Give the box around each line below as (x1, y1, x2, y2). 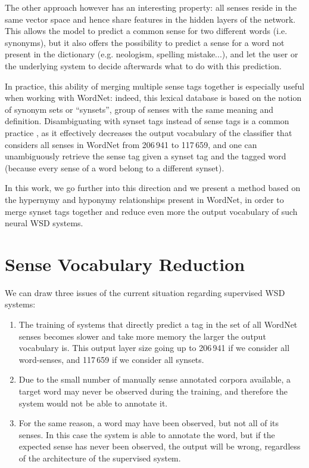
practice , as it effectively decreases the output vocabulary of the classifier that (5, 126, 292, 138)
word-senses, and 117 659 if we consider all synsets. (18, 353, 204, 365)
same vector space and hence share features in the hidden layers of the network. (5, 13, 296, 25)
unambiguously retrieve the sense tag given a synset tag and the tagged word (5, 150, 286, 162)
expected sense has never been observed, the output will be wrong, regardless (18, 440, 301, 452)
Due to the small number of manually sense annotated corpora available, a (18, 373, 291, 386)
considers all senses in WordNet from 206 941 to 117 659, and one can (5, 138, 257, 150)
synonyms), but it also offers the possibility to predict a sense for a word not (5, 36, 285, 48)
